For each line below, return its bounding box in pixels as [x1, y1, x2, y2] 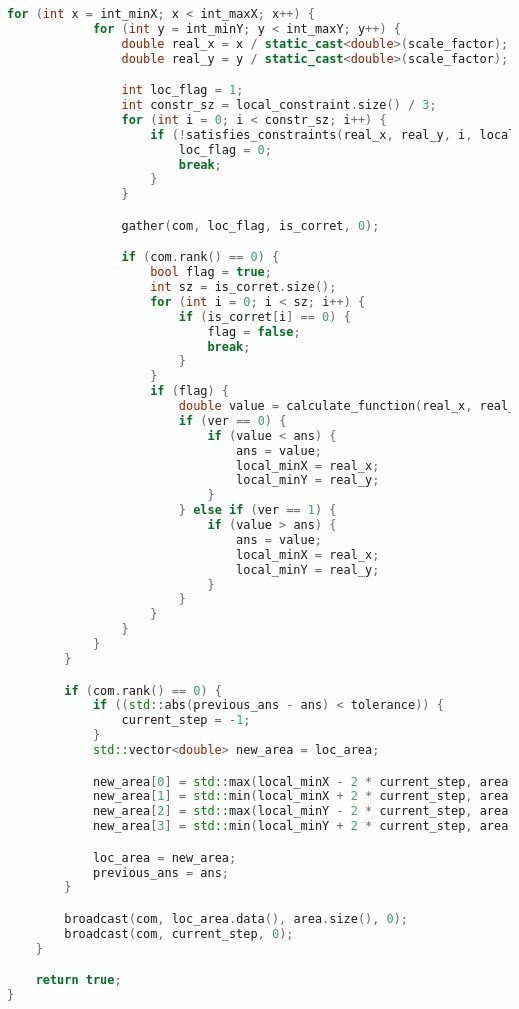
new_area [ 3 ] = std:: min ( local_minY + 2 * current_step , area [92, 819, 509, 834]
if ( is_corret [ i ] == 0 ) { [178, 309, 351, 324]
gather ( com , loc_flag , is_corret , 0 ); [121, 218, 380, 233]
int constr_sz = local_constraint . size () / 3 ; [121, 98, 437, 113]
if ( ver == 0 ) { [178, 413, 287, 428]
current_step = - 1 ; [121, 713, 251, 728]
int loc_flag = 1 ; [121, 83, 244, 98]
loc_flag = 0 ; [178, 142, 272, 157]
